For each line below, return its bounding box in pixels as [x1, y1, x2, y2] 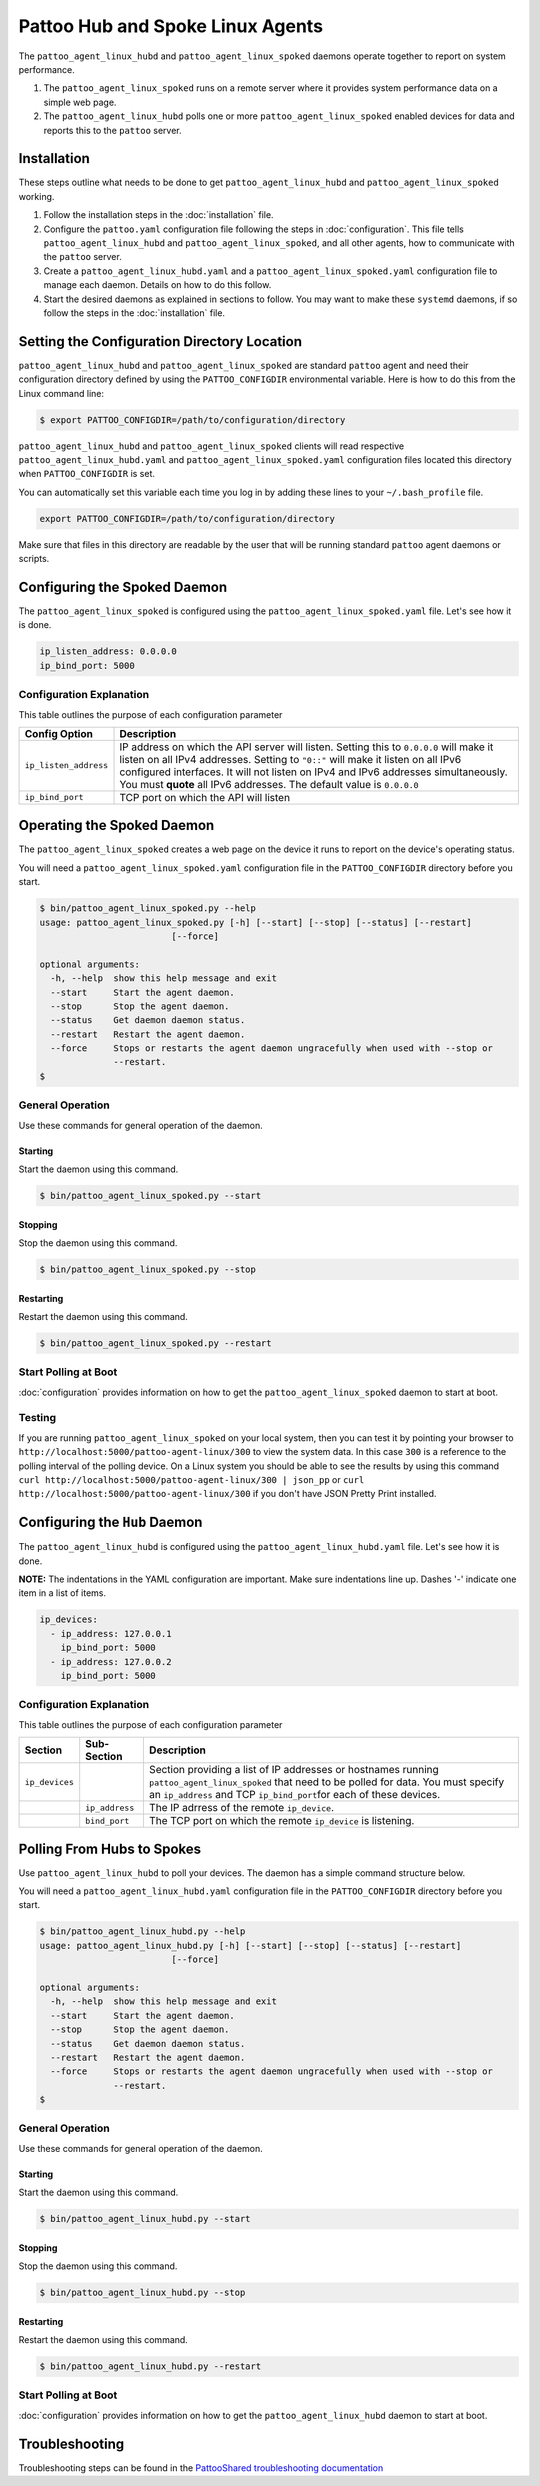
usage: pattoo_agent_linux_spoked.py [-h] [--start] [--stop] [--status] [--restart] [39, 916, 472, 928]
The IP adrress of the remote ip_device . [148, 1801, 335, 1815]
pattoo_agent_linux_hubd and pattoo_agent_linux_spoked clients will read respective [18, 440, 405, 452]
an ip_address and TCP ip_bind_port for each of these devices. [148, 1788, 441, 1802]
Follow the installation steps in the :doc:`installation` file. [43, 209, 274, 221]
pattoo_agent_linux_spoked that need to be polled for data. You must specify [148, 1775, 505, 1789]
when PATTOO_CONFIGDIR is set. [18, 468, 155, 480]
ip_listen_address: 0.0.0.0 [39, 646, 177, 657]
